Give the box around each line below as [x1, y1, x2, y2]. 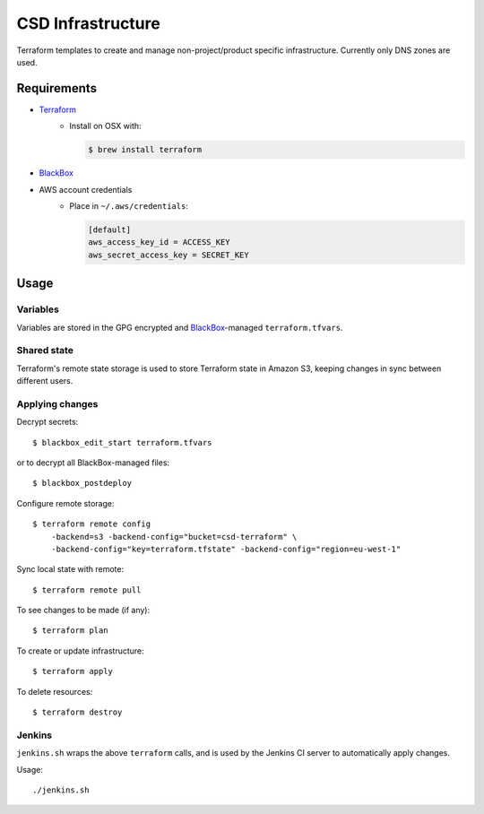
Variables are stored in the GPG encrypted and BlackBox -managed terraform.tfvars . [16, 322, 343, 333]
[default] [88, 224, 132, 235]
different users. [16, 376, 73, 386]
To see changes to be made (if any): [16, 605, 151, 616]
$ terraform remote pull [32, 585, 142, 595]
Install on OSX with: [69, 121, 143, 132]
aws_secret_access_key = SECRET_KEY [88, 249, 250, 260]
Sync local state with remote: [16, 564, 125, 575]
